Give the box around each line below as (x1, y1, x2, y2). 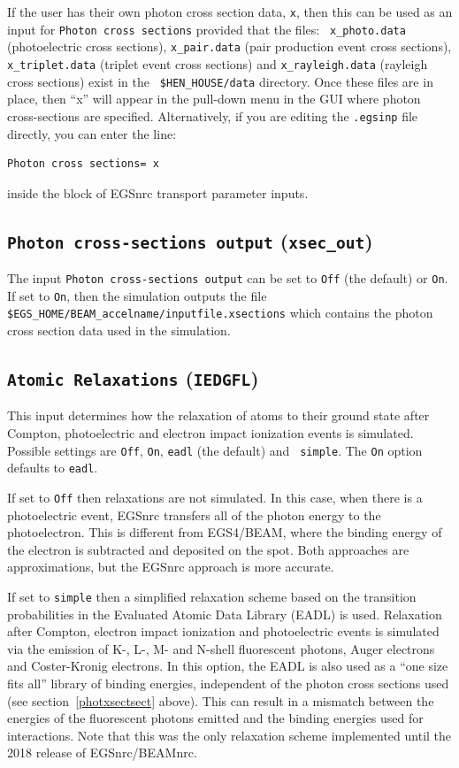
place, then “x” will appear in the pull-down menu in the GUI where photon (7, 89, 421, 108)
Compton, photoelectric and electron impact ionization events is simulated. (7, 424, 414, 442)
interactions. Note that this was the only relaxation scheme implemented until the (7, 726, 452, 744)
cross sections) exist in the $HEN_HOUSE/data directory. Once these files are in (7, 72, 433, 90)
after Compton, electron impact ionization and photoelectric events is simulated (7, 622, 440, 641)
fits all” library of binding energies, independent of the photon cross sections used (7, 674, 449, 692)
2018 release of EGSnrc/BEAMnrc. (7, 743, 197, 762)
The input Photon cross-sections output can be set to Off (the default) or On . (7, 269, 448, 288)
